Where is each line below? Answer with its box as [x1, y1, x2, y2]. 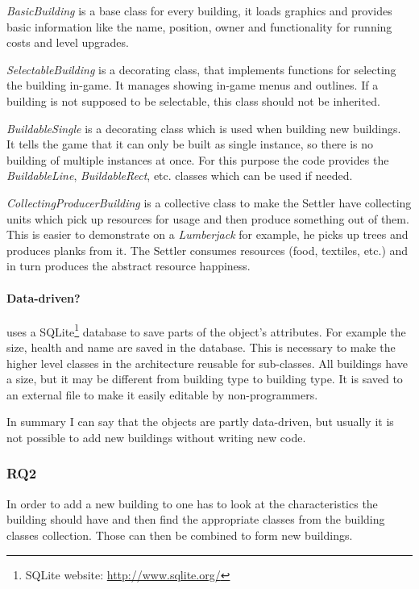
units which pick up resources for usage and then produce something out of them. [6, 210, 409, 227]
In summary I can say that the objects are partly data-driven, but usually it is [6, 413, 394, 430]
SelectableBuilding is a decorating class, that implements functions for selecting [6, 61, 396, 77]
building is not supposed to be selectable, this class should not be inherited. [6, 92, 380, 109]
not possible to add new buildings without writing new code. [6, 428, 306, 445]
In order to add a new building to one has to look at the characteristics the [6, 495, 378, 512]
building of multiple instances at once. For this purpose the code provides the [6, 151, 389, 168]
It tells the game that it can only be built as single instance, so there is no [6, 136, 374, 152]
